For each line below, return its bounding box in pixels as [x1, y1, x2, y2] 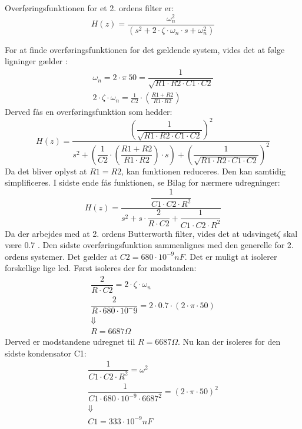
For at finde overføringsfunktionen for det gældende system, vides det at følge [5, 43, 285, 55]
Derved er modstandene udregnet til [5, 335, 135, 348]
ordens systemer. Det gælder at [5, 250, 118, 262]
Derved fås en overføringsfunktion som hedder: [5, 105, 172, 118]
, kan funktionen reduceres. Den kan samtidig [121, 164, 286, 177]
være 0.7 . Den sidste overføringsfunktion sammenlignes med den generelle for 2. [5, 239, 294, 251]
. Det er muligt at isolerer [184, 250, 277, 262]
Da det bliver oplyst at [5, 164, 87, 177]
